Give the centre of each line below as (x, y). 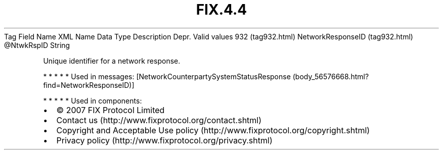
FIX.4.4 (221, 10)
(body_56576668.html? (331, 76)
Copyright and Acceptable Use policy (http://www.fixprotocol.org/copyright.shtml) (213, 130)
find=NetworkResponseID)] (89, 85)
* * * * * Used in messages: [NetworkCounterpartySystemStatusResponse (167, 76)
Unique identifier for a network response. (112, 61)
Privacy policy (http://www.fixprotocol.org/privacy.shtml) (164, 140)
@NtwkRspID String (37, 45)
